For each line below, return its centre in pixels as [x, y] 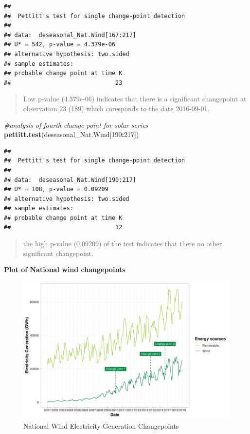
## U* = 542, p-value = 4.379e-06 [60, 45]
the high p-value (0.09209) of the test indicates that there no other [123, 244]
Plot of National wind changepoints [65, 269]
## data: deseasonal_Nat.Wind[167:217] [70, 35]
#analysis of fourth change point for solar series [76, 125]
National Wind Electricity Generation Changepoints [101, 425]
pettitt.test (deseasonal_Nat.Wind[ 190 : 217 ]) [71, 134]
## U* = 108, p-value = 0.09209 [56, 189]
